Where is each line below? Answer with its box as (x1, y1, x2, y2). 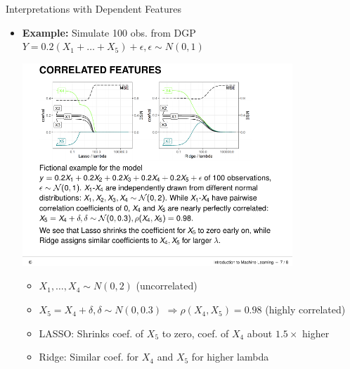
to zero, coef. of (162, 325, 229, 340)
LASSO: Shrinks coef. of (39, 325, 144, 340)
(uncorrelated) (136, 278, 197, 293)
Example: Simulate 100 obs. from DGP (22, 25, 196, 39)
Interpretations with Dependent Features (6, 1, 181, 15)
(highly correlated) (265, 302, 346, 317)
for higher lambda (191, 349, 269, 364)
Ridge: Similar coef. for (39, 349, 139, 364)
